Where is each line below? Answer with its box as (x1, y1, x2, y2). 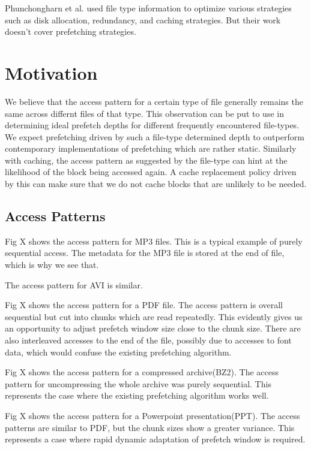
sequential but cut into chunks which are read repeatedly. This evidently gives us (5, 310, 303, 323)
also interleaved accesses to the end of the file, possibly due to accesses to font (5, 334, 292, 346)
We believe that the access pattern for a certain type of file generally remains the (5, 95, 303, 107)
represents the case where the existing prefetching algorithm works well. (5, 389, 269, 402)
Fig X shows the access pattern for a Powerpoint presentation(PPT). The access (5, 409, 300, 421)
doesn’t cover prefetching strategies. (5, 25, 136, 38)
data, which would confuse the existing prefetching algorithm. (5, 345, 232, 358)
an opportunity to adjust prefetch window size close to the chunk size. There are (5, 322, 301, 335)
